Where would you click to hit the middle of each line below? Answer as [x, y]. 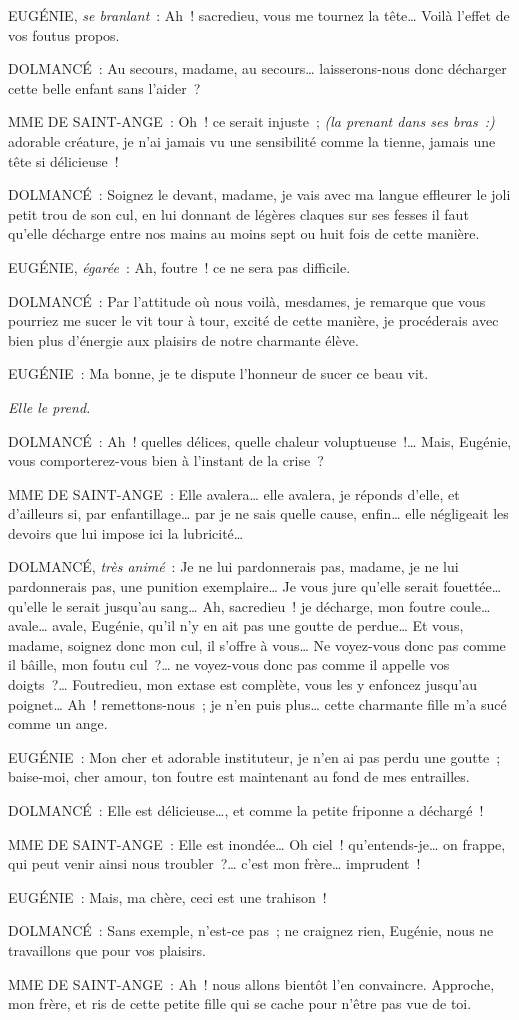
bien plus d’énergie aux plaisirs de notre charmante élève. [183, 339]
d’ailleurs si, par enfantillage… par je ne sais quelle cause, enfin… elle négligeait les [258, 513]
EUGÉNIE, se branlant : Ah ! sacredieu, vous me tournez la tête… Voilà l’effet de [259, 15]
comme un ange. [58, 723]
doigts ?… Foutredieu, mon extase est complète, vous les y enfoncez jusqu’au [242, 684]
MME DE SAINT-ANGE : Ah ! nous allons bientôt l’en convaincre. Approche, [251, 983]
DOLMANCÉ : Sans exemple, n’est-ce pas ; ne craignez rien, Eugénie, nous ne [251, 930]
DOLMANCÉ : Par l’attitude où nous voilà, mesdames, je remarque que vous [247, 300]
